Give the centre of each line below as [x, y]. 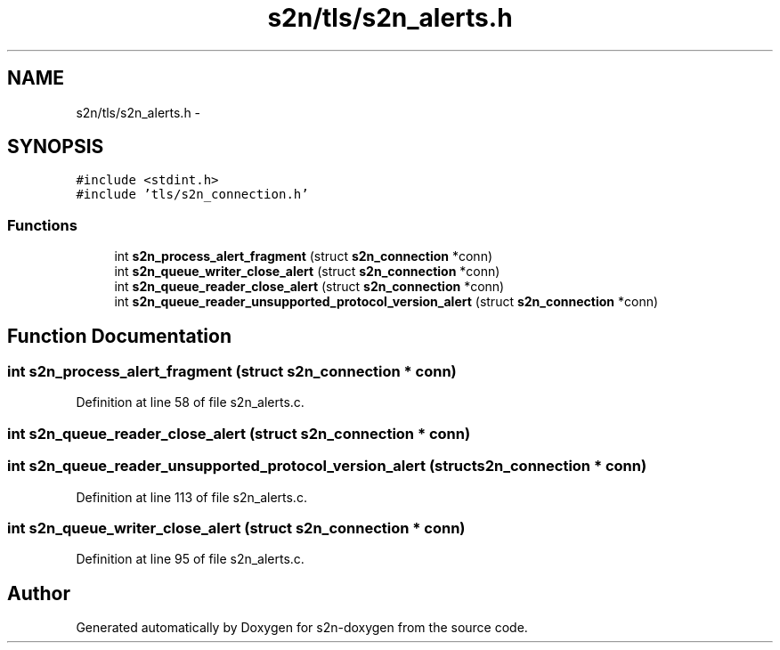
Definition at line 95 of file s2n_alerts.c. [190, 559]
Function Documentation [119, 336]
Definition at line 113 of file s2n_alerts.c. [191, 497]
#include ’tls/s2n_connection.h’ [192, 195]
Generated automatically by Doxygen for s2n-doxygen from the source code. [302, 628]
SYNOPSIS [56, 147]
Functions [42, 225]
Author [39, 593]
